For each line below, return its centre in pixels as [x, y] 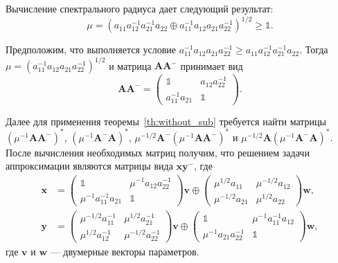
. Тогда [314, 49]
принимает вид [212, 65]
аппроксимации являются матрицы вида [89, 166]
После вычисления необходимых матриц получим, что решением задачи [158, 152]
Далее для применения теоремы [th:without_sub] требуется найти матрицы [166, 121]
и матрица [130, 65]
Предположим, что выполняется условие [91, 49]
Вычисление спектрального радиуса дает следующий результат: [140, 8]
